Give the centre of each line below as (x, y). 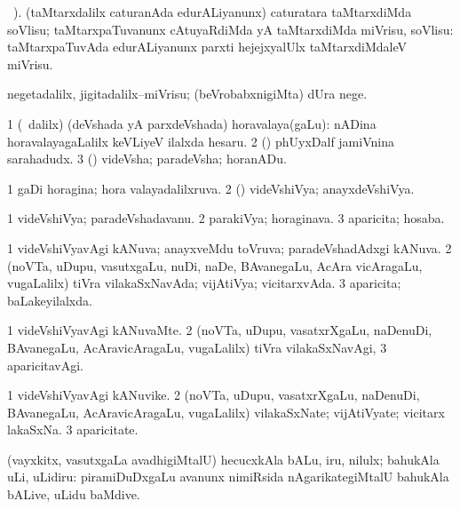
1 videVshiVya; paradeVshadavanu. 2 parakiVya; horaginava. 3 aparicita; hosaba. (226, 218)
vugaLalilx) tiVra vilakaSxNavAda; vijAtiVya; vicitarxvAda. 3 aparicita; (204, 283)
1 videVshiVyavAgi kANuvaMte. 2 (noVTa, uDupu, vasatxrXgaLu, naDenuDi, (220, 330)
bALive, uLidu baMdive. (74, 494)
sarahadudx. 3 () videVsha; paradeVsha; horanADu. (147, 159)
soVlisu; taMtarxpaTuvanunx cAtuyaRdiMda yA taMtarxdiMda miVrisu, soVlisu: (230, 29)
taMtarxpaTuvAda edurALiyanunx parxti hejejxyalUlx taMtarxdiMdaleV (207, 47)
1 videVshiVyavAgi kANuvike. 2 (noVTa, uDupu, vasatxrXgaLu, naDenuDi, (214, 395)
